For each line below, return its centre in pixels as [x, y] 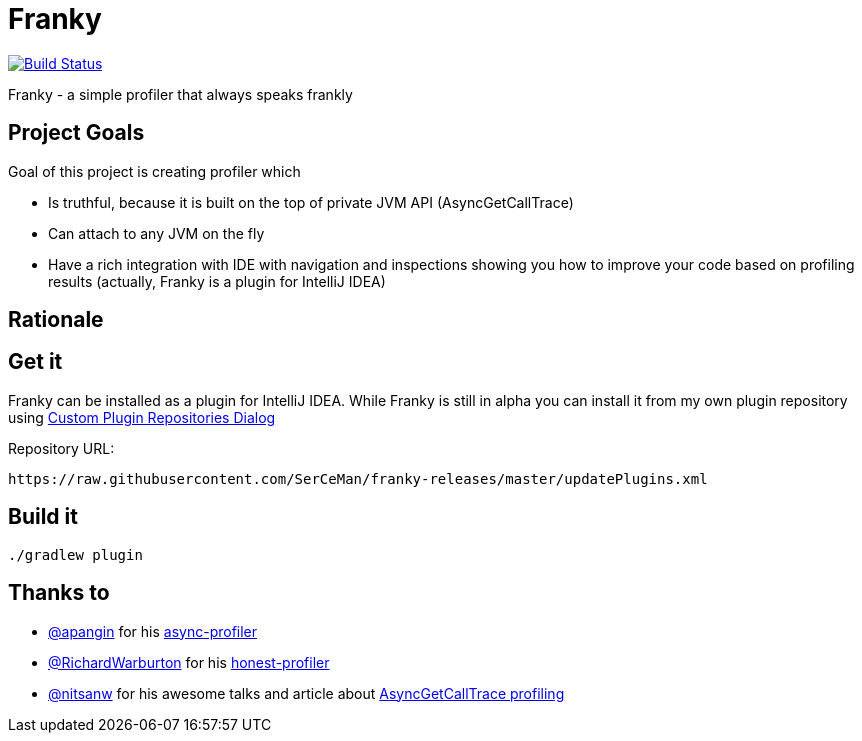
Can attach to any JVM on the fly [156, 233]
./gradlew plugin [75, 554]
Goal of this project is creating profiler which [154, 171]
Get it [35, 362]
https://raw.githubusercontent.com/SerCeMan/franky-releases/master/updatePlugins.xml [358, 478]
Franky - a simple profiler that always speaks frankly [180, 94]
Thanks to [59, 593]
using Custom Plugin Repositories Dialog [142, 417]
